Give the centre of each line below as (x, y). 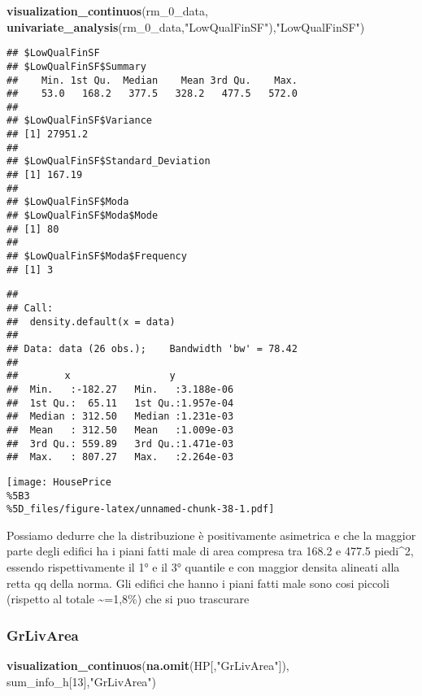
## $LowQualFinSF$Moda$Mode (83, 216)
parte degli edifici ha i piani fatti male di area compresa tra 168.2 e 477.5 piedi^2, (210, 551)
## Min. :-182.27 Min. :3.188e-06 (120, 389)
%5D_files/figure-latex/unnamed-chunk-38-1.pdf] (141, 509)
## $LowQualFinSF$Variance (79, 121)
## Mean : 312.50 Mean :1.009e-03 (120, 430)
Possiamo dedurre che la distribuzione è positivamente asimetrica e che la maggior (211, 535)
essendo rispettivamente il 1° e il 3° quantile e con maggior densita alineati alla (203, 567)
